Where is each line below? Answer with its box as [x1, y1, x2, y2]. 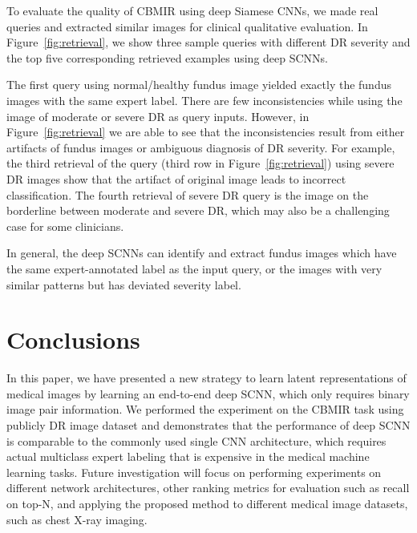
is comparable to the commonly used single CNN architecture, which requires [6, 432, 387, 449]
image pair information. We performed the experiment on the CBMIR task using [6, 401, 404, 418]
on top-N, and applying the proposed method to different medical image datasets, [6, 495, 408, 511]
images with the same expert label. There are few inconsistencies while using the [6, 91, 403, 108]
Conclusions [6, 323, 140, 356]
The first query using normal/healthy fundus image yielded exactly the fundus [6, 76, 391, 93]
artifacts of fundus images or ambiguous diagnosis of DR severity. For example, [6, 139, 395, 155]
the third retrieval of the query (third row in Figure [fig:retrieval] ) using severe [6, 155, 395, 172]
